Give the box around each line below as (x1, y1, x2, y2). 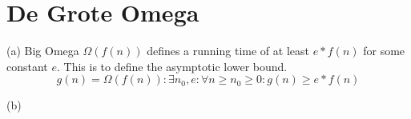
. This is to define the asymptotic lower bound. (57, 58, 288, 74)
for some (363, 42, 405, 59)
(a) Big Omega (6, 42, 79, 59)
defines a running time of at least (147, 42, 309, 59)
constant (6, 58, 48, 74)
